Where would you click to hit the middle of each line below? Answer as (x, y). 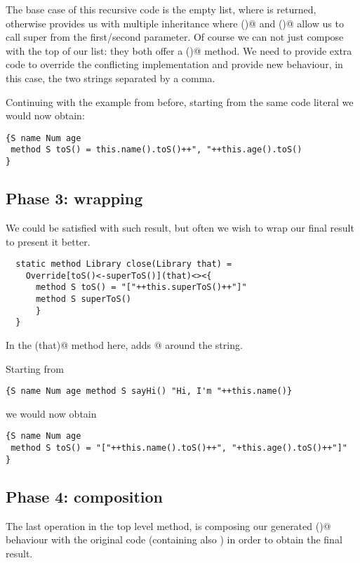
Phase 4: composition (85, 496)
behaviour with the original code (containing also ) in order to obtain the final (174, 539)
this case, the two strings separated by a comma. (111, 78)
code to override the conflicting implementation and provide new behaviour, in (174, 64)
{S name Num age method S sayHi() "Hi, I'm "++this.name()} (149, 391)
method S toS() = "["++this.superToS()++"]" (141, 287)
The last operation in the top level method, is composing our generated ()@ (168, 525)
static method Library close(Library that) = (124, 264)
